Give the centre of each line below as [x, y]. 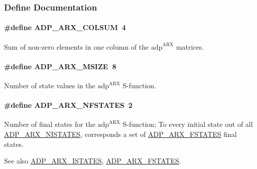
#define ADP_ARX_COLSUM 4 [65, 27]
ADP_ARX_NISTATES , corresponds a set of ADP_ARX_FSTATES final [120, 134]
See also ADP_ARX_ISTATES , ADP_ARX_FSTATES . [93, 161]
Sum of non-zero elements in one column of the [77, 46]
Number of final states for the [50, 124]
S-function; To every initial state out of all [188, 124]
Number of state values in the [50, 86]
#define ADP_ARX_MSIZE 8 [60, 66]
